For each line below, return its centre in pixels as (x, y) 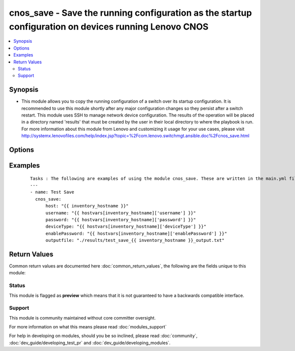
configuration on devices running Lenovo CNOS (109, 27)
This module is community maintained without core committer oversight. (82, 318)
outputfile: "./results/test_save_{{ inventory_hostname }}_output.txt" (135, 240)
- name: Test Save (52, 192)
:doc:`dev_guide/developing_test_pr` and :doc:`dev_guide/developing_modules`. (90, 343)
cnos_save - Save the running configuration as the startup (131, 13)
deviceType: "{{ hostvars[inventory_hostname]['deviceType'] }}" (126, 227)
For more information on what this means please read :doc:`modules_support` (88, 327)
